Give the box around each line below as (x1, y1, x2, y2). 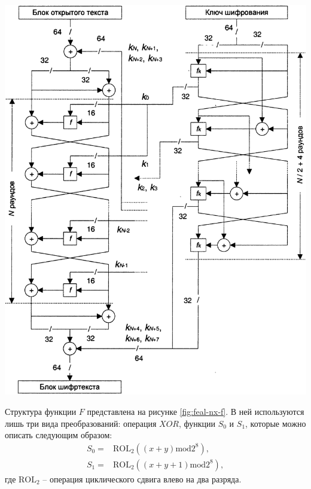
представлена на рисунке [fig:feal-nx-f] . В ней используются (87, 405, 304, 418)
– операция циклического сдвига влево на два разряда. (42, 472, 242, 485)
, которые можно (245, 417, 306, 429)
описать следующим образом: (5, 429, 112, 441)
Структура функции (5, 405, 77, 418)
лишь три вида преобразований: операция (5, 417, 157, 429)
